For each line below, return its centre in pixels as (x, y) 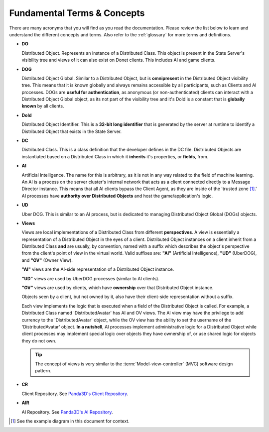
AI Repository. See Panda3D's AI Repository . (67, 412)
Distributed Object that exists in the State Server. (72, 131)
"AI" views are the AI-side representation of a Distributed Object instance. (98, 269)
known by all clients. (43, 106)
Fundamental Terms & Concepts (77, 13)
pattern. (43, 370)
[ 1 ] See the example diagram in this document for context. (70, 421)
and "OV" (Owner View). (47, 260)
